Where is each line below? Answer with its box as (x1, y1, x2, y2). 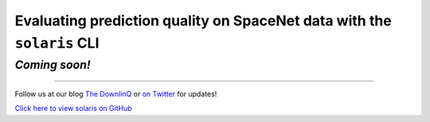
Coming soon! (14, 58, 91, 72)
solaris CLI (14, 34, 100, 51)
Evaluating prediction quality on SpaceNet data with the (14, 12, 392, 29)
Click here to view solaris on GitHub (14, 104, 132, 113)
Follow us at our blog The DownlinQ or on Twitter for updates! (14, 90, 217, 98)
